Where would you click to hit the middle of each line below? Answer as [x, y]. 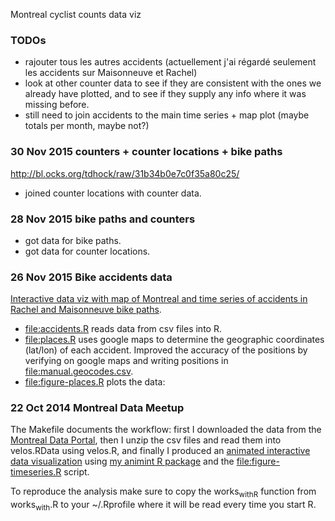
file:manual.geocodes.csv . [79, 371]
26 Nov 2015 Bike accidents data [91, 277]
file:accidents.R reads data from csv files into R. [123, 329]
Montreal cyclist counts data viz [76, 14]
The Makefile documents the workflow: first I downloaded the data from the [166, 430]
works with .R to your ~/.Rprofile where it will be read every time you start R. [163, 506]
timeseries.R [36, 472]
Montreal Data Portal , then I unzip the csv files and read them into [146, 440]
